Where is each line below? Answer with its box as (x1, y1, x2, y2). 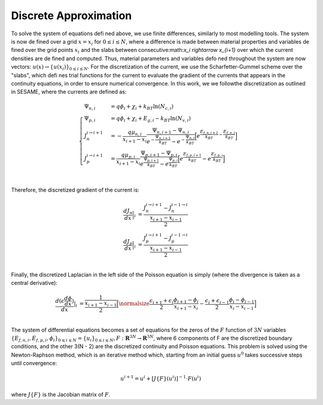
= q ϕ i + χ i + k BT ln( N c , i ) (111, 103, 173, 112)
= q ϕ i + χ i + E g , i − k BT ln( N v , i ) (111, 115, 191, 124)
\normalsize (118, 300, 150, 307)
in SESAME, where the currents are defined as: (11, 88, 127, 96)
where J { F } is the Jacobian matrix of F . (11, 391, 111, 398)
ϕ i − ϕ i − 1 (228, 296, 254, 305)
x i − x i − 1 (229, 303, 254, 312)
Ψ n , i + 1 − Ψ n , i (152, 127, 190, 135)
